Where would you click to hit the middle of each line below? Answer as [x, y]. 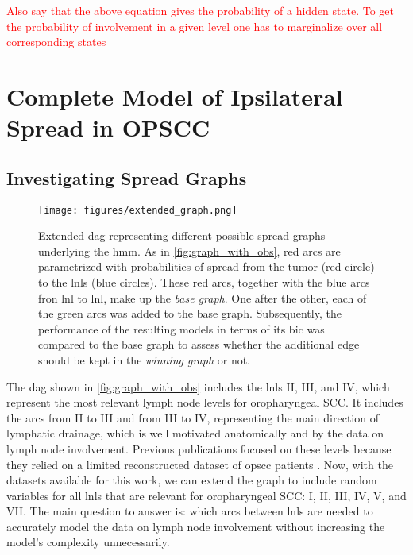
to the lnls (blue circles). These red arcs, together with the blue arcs [204, 281]
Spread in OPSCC [108, 127]
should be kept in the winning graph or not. [145, 359]
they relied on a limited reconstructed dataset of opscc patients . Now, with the [200, 464]
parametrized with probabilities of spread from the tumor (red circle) [206, 266]
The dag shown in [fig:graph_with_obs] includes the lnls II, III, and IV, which [198, 386]
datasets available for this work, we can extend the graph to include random [192, 480]
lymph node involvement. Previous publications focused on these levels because [199, 448]
